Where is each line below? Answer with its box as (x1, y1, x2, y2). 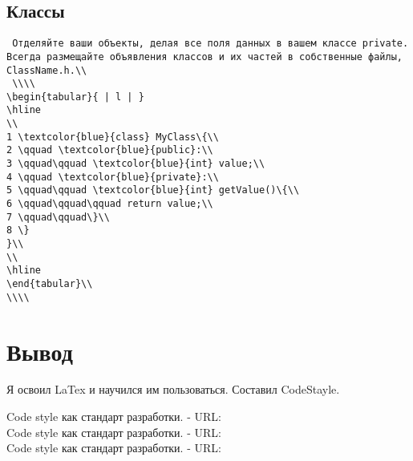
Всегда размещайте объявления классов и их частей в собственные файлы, (6, 51, 403, 63)
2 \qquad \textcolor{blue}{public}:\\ (6, 144, 213, 156)
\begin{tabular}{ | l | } (6, 91, 144, 103)
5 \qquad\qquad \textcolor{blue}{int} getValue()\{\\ (6, 184, 300, 196)
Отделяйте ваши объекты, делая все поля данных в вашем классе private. (12, 38, 409, 50)
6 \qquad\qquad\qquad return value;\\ (6, 198, 213, 210)
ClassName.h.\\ (6, 64, 87, 76)
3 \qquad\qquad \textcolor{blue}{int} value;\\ (6, 158, 265, 170)
